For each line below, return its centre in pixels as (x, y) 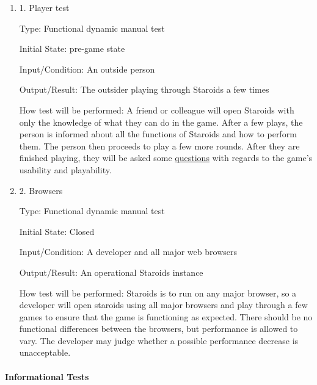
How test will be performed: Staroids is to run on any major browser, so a (158, 293)
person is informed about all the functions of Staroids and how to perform (158, 134)
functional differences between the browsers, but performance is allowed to (158, 329)
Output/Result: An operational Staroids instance (111, 272)
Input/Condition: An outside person (87, 69)
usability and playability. (65, 169)
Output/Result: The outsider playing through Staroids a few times (144, 89)
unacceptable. (45, 352)
